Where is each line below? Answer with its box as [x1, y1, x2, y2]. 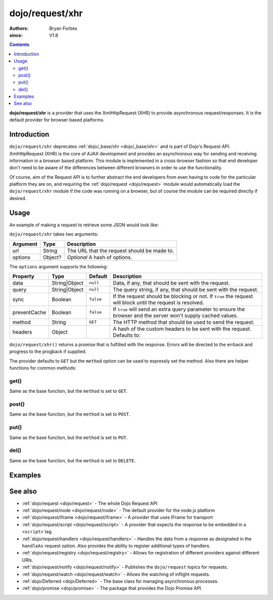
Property [12, 272, 35, 279]
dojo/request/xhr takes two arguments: [9, 231, 99, 237]
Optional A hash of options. [67, 254, 132, 261]
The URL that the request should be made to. [67, 247, 174, 254]
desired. [9, 195, 27, 201]
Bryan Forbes [49, 25, 78, 31]
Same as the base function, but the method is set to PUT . [9, 434, 128, 441]
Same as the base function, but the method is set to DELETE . [9, 457, 136, 463]
